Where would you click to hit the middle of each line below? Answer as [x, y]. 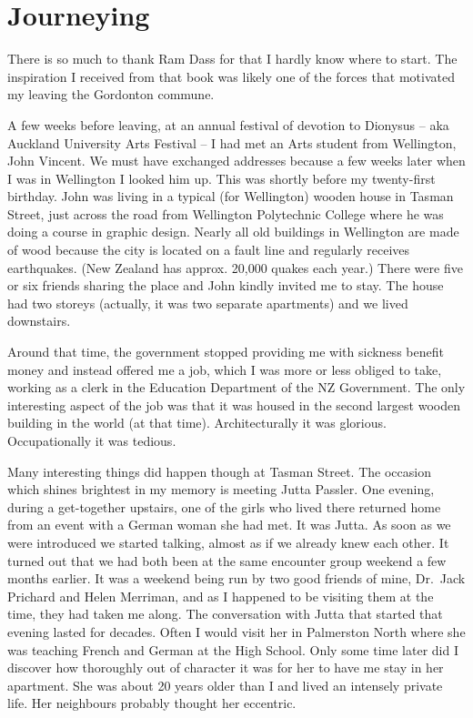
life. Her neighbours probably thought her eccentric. [152, 703]
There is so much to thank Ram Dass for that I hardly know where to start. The [232, 59]
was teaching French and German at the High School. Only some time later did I [233, 649]
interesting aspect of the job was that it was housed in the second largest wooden [234, 405]
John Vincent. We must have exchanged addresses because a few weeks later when [236, 161]
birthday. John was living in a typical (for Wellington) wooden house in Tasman [231, 196]
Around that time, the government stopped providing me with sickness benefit [226, 352]
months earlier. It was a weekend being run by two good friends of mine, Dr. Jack [236, 578]
